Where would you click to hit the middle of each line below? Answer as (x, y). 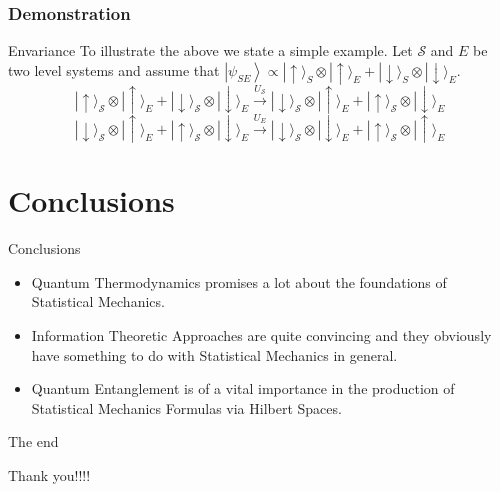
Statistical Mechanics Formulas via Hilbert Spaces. (186, 407)
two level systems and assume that (114, 69)
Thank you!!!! (49, 475)
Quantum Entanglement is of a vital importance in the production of (243, 388)
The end (33, 441)
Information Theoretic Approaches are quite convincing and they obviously (261, 335)
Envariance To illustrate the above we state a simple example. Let (210, 50)
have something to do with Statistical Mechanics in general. (214, 354)
